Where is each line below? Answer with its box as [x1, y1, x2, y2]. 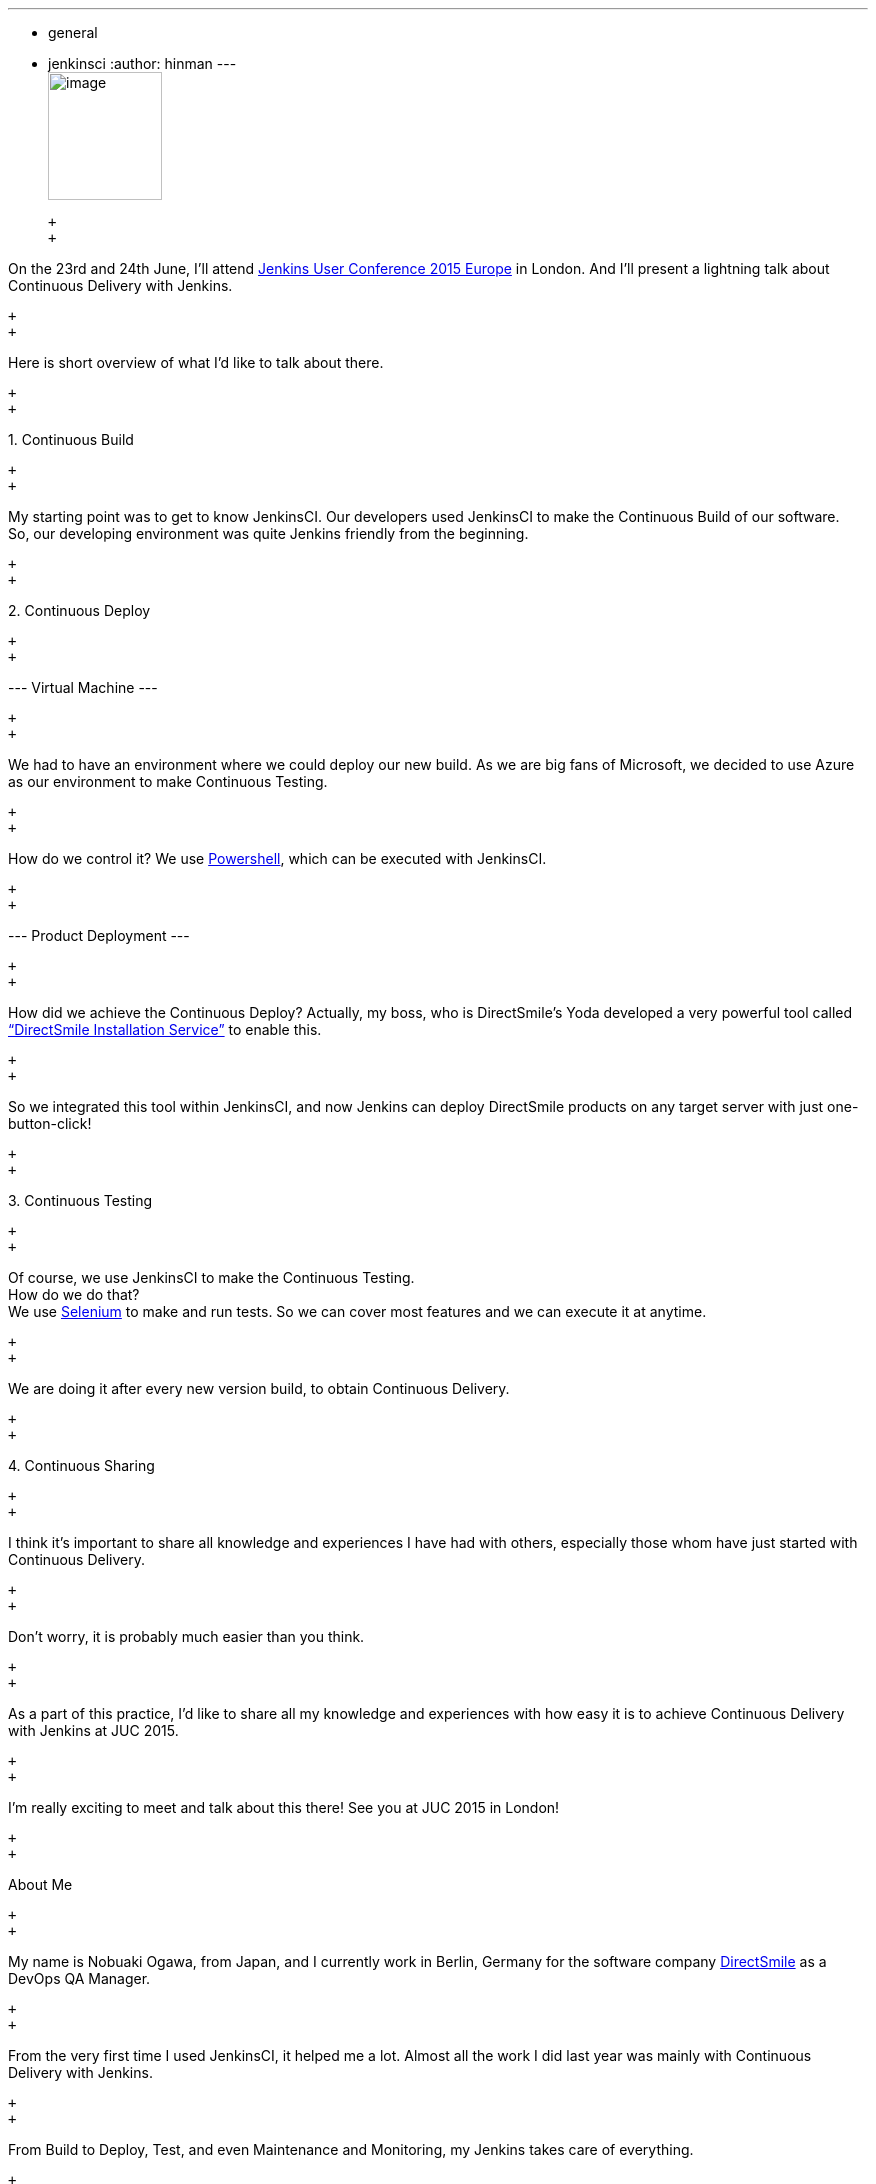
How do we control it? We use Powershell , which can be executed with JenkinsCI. [8, 850, 547, 867]
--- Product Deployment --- [8, 927, 190, 944]
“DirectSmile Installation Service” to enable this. [8, 1021, 322, 1038]
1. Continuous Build [8, 431, 134, 448]
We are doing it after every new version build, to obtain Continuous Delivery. [8, 1380, 510, 1397]
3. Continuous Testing [8, 1192, 153, 1209]
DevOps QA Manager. [8, 1970, 151, 1987]
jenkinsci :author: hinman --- [48, 55, 237, 72]
